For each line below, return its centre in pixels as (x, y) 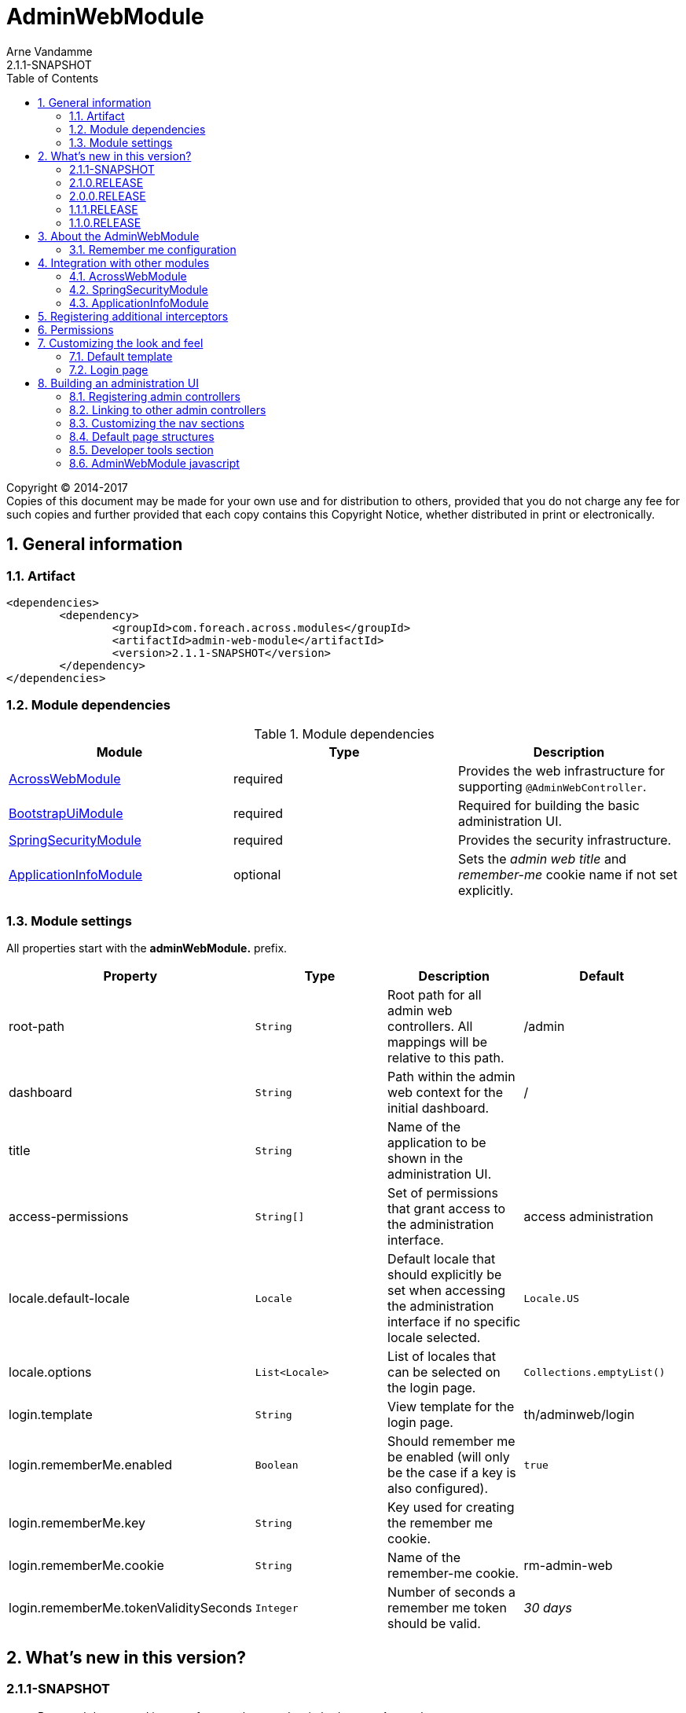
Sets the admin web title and (542, 858)
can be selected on (444, 1372)
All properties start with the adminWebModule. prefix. (147, 948)
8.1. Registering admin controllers (155, 396)
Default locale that (442, 1259)
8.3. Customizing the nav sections (157, 423)
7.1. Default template (121, 356)
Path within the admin (451, 1077)
